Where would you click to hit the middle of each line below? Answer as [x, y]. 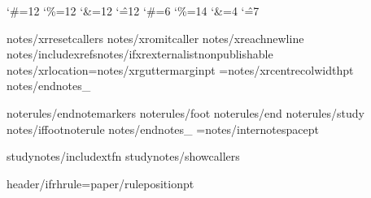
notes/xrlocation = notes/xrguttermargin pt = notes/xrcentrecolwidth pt [180, 69]
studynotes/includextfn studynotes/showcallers [123, 156]
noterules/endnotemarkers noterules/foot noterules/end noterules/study [185, 112]
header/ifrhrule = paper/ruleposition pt [100, 183]
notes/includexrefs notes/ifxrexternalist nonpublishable [140, 54]
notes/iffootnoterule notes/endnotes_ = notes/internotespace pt [163, 129]
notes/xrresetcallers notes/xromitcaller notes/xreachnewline [155, 38]
